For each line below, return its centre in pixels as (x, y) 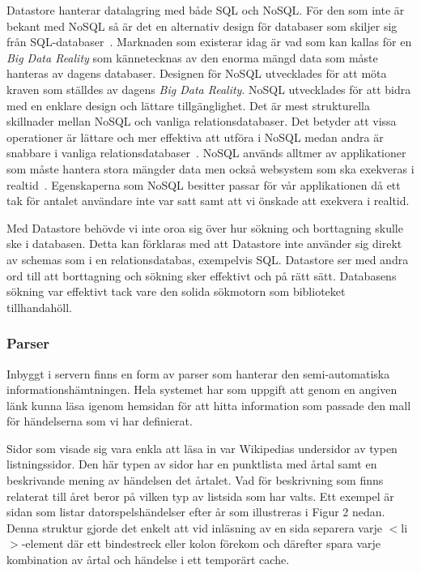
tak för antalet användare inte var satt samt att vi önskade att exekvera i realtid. (208, 201)
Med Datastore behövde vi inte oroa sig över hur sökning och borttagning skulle (205, 227)
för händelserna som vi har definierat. (100, 421)
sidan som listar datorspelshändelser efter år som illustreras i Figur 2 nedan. (196, 512)
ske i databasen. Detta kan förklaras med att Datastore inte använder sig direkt (204, 244)
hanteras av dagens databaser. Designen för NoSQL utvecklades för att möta (197, 73)
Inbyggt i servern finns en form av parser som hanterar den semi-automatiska (198, 373)
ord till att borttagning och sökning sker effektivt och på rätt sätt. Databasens (202, 275)
